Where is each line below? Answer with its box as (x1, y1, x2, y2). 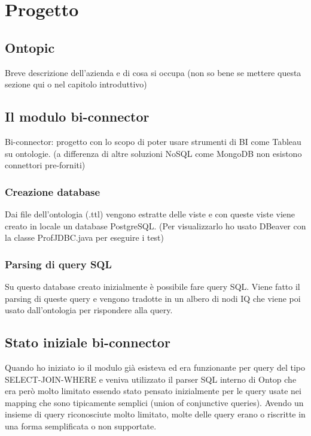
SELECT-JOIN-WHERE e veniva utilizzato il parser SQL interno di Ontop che (5, 373, 297, 385)
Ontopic (5, 38, 55, 56)
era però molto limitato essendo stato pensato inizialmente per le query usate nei (5, 384, 301, 397)
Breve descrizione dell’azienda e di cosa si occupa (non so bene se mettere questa (5, 66, 301, 78)
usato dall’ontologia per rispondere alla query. (5, 304, 173, 316)
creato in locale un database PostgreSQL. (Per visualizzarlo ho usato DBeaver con (5, 219, 306, 232)
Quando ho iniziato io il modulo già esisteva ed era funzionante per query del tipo (5, 361, 305, 373)
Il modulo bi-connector (5, 107, 150, 126)
